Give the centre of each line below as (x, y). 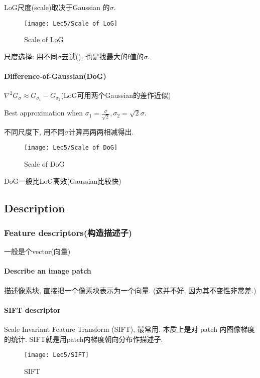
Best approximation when (44, 113)
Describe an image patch (48, 271)
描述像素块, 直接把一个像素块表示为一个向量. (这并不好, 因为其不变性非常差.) (130, 290)
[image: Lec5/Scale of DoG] (71, 148)
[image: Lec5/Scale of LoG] (71, 23)
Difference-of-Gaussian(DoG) (55, 76)
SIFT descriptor (32, 309)
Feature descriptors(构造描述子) (68, 232)
